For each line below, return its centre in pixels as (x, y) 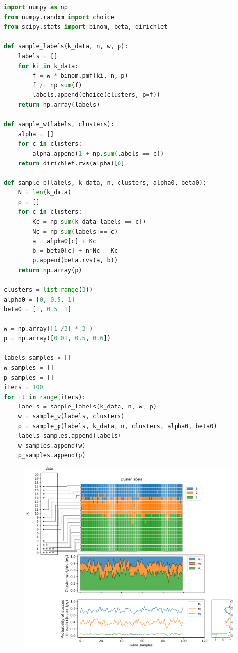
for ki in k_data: (48, 66)
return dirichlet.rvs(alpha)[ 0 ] (71, 163)
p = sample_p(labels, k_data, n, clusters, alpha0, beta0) (118, 426)
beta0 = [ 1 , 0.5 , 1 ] (38, 309)
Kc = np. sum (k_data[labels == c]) (89, 222)
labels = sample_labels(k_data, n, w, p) (87, 407)
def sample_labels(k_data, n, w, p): (66, 46)
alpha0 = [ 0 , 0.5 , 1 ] (40, 299)
